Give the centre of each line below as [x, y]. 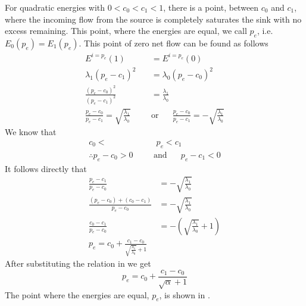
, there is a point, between [211, 7]
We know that [31, 132]
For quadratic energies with [55, 7]
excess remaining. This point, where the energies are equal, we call [126, 31]
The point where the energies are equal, [77, 294]
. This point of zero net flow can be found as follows [174, 43]
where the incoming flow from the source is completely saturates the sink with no [153, 19]
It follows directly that [46, 168]
